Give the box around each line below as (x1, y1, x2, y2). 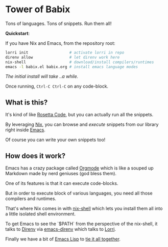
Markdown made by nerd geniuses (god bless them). (5, 171, 116, 177)
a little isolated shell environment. (5, 211, 76, 217)
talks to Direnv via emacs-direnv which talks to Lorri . (5, 226, 116, 232)
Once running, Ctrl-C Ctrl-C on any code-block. (5, 83, 109, 90)
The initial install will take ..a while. (5, 73, 79, 79)
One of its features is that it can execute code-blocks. (5, 180, 118, 186)
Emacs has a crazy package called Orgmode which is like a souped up (5, 165, 154, 171)
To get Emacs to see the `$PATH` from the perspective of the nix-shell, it (5, 221, 158, 227)
